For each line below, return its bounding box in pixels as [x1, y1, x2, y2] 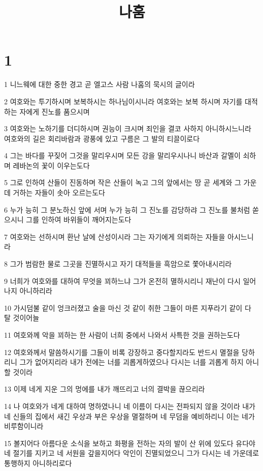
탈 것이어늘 [4, 312, 40, 323]
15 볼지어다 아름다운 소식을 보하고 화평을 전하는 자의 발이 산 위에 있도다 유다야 [4, 437, 255, 448]
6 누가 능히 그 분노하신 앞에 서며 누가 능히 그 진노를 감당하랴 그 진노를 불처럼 [4, 204, 250, 215]
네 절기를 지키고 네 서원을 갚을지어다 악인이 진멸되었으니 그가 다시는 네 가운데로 [4, 448, 259, 458]
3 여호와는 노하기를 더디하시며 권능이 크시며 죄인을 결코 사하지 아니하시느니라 [4, 123, 251, 134]
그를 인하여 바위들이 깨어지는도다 [26, 214, 131, 225]
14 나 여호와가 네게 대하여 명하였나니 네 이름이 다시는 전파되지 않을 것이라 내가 [4, 400, 255, 411]
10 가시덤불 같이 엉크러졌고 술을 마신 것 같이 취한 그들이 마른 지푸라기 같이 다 [4, 302, 251, 313]
